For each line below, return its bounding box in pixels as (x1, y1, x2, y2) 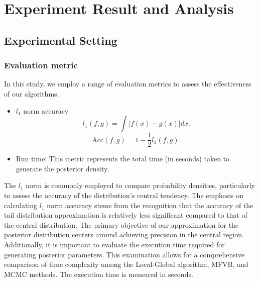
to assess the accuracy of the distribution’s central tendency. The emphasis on (4, 190, 244, 200)
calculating (4, 200, 38, 210)
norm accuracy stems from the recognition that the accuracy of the (47, 200, 253, 210)
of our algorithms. (4, 88, 59, 99)
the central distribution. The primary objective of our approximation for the (4, 219, 239, 230)
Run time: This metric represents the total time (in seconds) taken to (16, 153, 230, 164)
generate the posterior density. (16, 163, 109, 173)
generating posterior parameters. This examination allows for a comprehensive (4, 249, 244, 259)
